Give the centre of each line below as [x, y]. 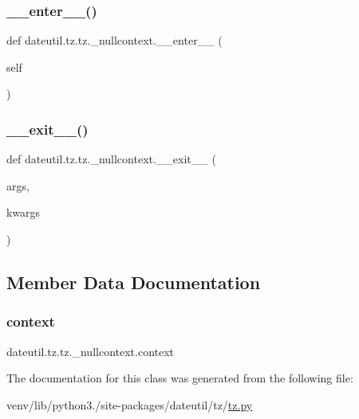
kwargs [24, 212]
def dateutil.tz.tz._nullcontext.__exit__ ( [111, 159]
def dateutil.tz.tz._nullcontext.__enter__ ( [114, 40]
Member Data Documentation [134, 282]
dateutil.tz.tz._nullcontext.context [91, 351]
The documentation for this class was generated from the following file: [180, 378]
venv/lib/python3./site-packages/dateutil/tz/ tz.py [130, 404]
